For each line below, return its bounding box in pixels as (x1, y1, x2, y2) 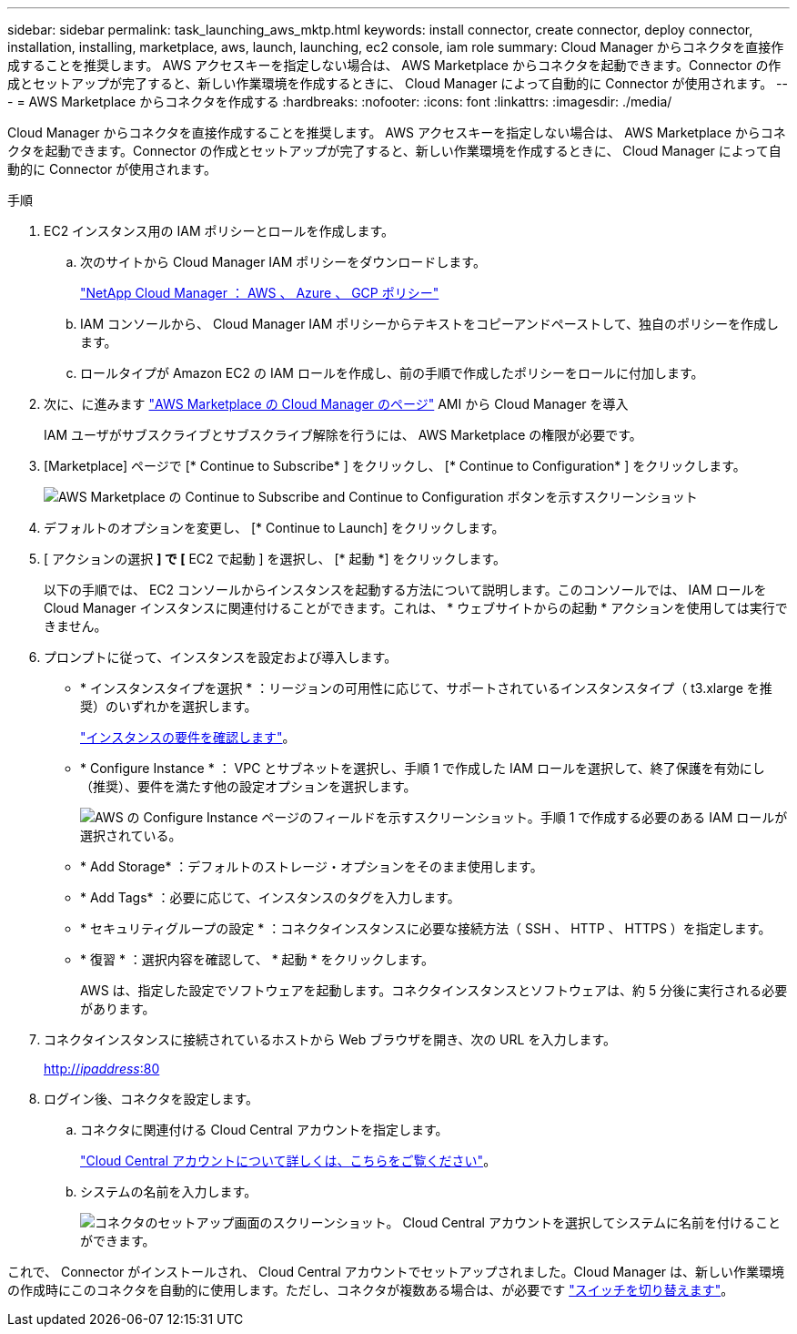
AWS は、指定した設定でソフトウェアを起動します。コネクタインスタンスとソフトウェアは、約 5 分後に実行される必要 (80, 983, 788, 998)
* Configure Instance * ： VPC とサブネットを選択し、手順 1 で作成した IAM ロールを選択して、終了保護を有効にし (80, 760, 765, 776)
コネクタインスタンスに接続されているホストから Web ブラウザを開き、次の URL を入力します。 (44, 1032, 616, 1047)
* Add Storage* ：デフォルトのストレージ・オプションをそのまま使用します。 (80, 859, 543, 874)
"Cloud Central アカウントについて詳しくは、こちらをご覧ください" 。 (80, 1153, 497, 1168)
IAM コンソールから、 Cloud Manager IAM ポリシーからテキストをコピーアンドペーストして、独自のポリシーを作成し (80, 316, 779, 331)
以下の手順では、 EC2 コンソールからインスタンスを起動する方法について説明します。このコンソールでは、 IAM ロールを (44, 582, 767, 597)
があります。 (80, 1001, 156, 1016)
